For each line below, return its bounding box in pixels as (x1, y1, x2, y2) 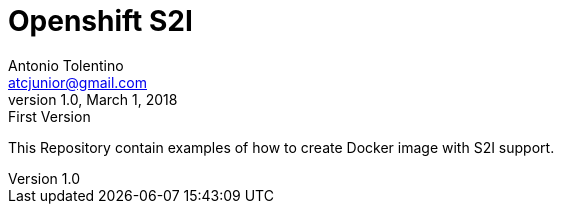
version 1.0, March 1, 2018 (8, 90, 178, 108)
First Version (8, 107, 91, 125)
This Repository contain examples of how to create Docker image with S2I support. (8, 138, 555, 156)
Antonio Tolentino (8, 56, 124, 74)
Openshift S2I (8, 4, 193, 38)
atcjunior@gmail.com (8, 73, 148, 91)
